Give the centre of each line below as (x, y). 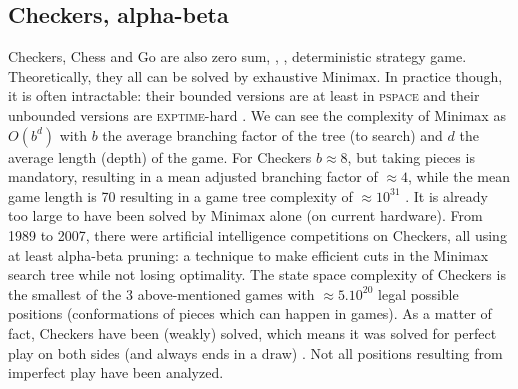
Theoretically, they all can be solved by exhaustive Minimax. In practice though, (255, 75)
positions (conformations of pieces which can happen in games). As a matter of (250, 313)
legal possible (418, 293)
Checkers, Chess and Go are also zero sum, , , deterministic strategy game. (237, 56)
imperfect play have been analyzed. (116, 372)
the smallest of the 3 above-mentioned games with (161, 293)
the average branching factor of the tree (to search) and (272, 134)
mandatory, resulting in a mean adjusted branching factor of (193, 176)
